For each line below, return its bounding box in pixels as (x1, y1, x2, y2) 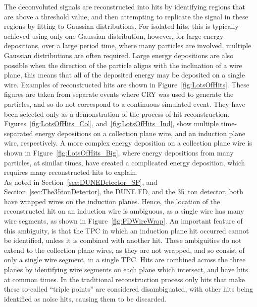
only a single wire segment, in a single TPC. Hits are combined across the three (4, 254, 246, 265)
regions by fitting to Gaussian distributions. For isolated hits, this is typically (4, 21, 239, 31)
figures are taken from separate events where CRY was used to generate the (4, 89, 234, 99)
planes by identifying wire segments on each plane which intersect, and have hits (4, 264, 248, 275)
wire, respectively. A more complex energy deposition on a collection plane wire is (4, 138, 252, 148)
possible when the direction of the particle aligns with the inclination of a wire (4, 60, 242, 70)
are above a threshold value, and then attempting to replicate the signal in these (4, 11, 249, 21)
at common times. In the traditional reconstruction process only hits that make (4, 274, 245, 284)
